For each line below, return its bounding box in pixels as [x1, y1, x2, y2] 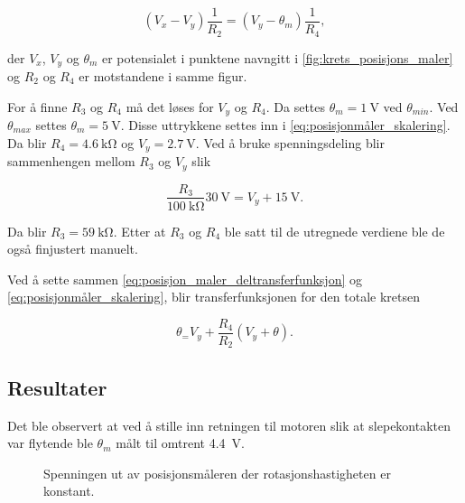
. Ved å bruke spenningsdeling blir [195, 133, 385, 152]
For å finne [7, 97, 68, 116]
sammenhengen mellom [7, 152, 135, 171]
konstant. [43, 481, 95, 500]
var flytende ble [7, 433, 93, 452]
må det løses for [126, 97, 214, 116]
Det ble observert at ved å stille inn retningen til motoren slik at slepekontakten [7, 415, 451, 434]
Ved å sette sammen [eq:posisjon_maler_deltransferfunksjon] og [7, 269, 362, 288]
